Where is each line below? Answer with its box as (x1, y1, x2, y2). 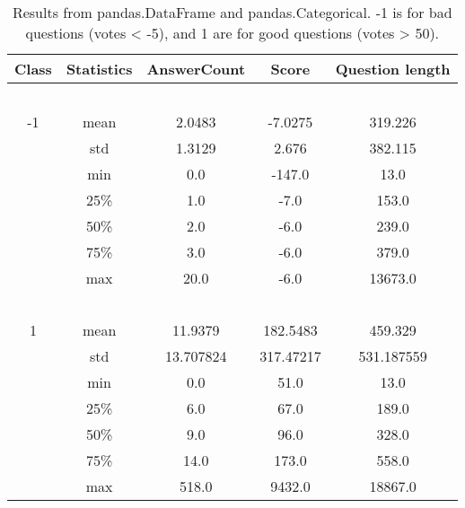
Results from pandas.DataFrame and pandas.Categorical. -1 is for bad (12, 2, 452, 22)
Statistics (66, 58, 133, 79)
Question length (335, 58, 451, 79)
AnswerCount (146, 58, 246, 79)
